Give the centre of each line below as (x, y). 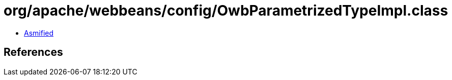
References (33, 52)
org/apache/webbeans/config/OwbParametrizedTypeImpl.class (226, 11)
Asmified (39, 33)
